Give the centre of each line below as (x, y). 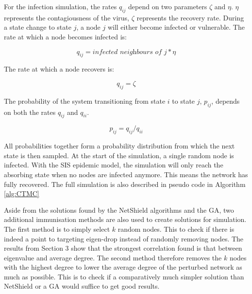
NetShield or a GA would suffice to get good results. (82, 286)
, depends (226, 101)
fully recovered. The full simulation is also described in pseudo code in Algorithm (125, 184)
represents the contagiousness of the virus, (67, 17)
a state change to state (38, 27)
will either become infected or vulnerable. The (176, 27)
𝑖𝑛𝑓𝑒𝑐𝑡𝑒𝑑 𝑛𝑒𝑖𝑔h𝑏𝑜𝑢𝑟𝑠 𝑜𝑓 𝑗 (130, 52)
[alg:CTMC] (22, 193)
